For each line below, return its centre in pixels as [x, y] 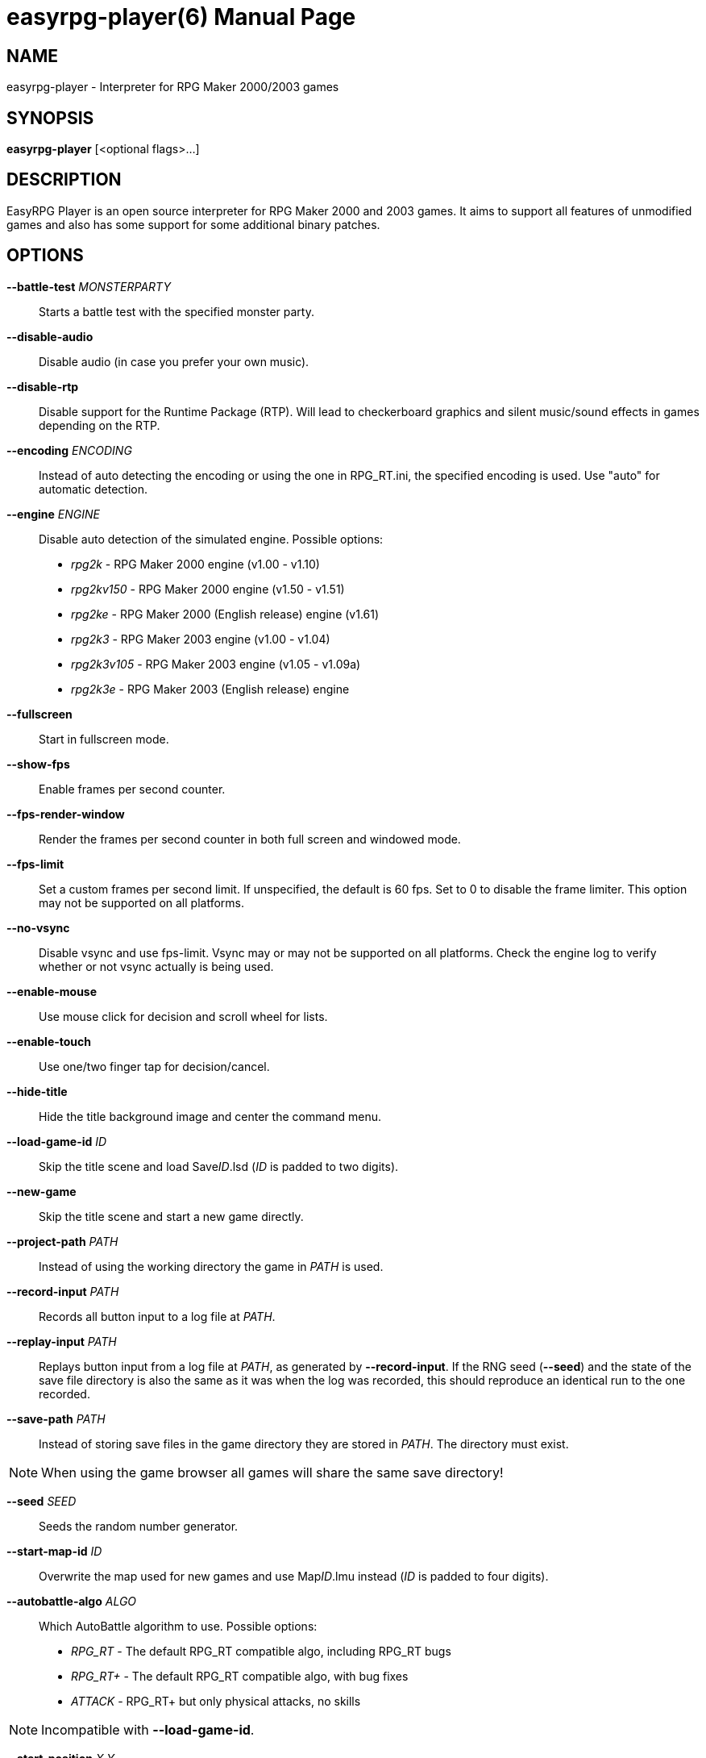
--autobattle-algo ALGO [72, 1601]
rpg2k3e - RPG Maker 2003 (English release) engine [210, 689]
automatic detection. [93, 489]
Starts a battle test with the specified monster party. [176, 311]
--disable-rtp [43, 386]
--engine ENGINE [53, 514]
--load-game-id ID [57, 1141]
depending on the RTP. [100, 425]
